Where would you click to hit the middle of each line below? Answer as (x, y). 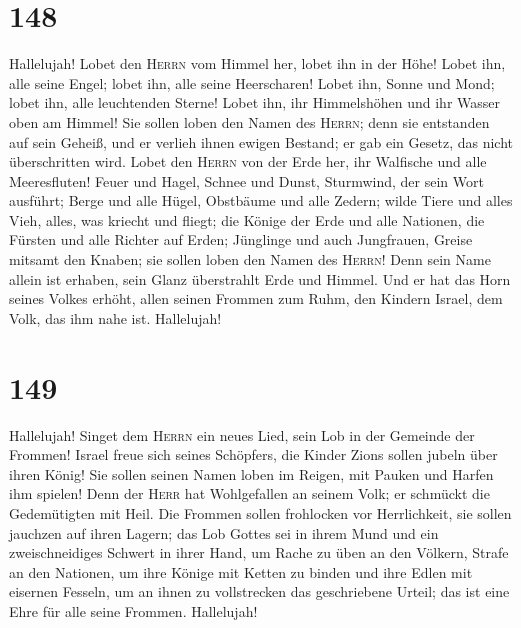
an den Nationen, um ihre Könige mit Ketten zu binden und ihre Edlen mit (241, 571)
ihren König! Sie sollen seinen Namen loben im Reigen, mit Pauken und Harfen (251, 473)
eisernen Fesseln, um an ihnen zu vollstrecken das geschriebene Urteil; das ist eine (259, 591)
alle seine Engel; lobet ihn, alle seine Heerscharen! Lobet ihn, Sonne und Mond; (252, 82)
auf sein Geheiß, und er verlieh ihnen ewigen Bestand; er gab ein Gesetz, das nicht (261, 141)
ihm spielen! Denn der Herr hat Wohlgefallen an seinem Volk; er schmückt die (249, 493)
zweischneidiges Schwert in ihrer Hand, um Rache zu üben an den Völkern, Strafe (259, 552)
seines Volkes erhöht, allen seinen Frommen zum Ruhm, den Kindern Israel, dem (256, 298)
